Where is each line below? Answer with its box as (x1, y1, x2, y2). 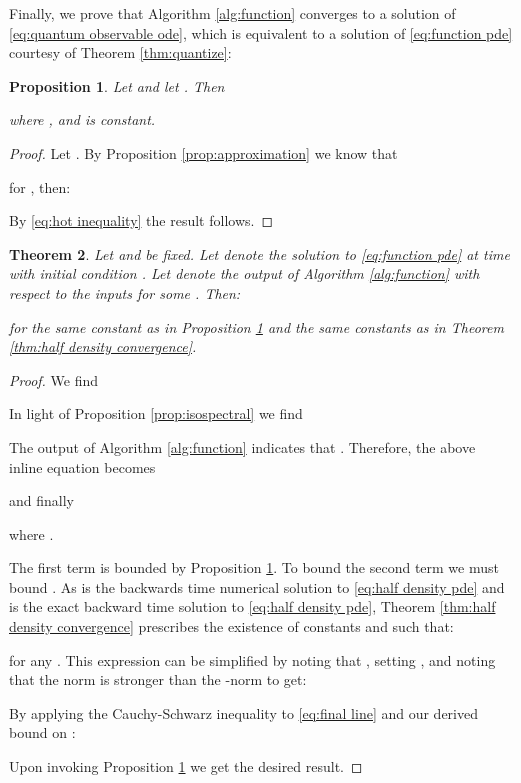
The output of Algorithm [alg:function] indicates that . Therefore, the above (9, 436, 476, 457)
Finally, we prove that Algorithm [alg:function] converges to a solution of (9, 3, 456, 23)
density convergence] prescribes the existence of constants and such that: (9, 616, 454, 637)
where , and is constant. (9, 109, 156, 130)
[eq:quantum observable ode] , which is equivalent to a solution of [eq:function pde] (9, 22, 513, 43)
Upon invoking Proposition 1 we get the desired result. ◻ (9, 756, 363, 777)
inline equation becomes (9, 456, 156, 477)
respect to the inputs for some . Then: (9, 282, 241, 303)
